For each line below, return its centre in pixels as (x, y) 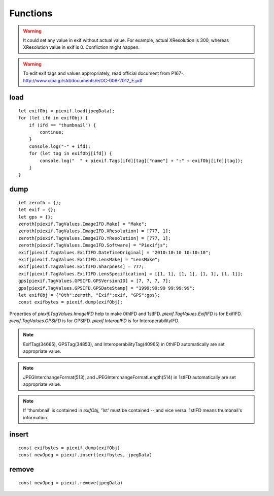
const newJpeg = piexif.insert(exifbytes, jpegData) (85, 455)
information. (36, 417)
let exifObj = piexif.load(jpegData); (67, 111)
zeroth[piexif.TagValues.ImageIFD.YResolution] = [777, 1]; (95, 238)
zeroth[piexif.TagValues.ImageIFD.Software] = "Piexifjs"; (93, 245)
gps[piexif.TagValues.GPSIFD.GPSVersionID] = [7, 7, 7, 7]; (95, 281)
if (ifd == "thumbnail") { (62, 125)
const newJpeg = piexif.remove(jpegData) (71, 483)
